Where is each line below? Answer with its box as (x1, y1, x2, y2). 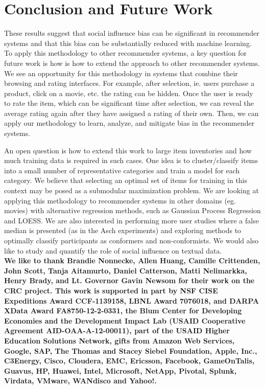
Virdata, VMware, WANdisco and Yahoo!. (4, 375, 157, 386)
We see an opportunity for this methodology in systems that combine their (4, 67, 238, 78)
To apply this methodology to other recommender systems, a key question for (4, 48, 247, 58)
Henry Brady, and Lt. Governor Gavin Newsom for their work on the (4, 275, 255, 286)
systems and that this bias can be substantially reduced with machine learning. (4, 37, 252, 48)
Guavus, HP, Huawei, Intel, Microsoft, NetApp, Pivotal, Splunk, (4, 365, 237, 376)
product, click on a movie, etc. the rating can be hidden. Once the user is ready (4, 87, 253, 98)
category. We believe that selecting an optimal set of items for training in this (4, 175, 248, 186)
